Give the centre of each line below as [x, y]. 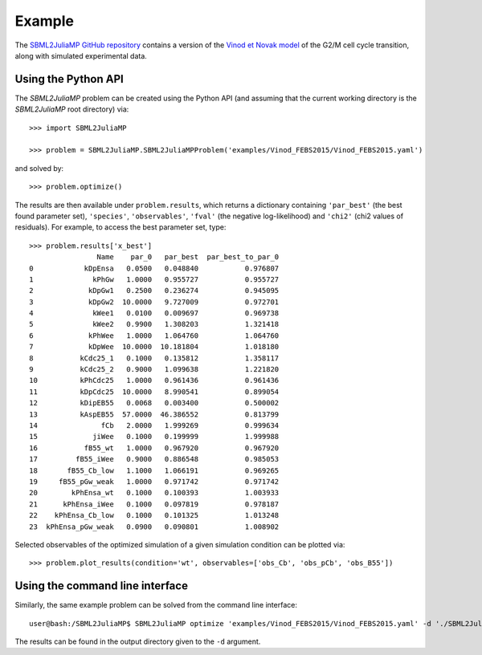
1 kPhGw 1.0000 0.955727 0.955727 [154, 279]
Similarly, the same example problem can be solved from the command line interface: [156, 605]
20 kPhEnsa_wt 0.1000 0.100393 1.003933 [154, 493]
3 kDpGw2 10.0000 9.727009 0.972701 [154, 302]
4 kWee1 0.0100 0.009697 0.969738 [154, 313]
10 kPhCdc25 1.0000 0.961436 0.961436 [154, 380]
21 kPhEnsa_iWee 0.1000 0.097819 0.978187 [154, 504]
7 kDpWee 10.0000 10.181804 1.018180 [154, 347]
